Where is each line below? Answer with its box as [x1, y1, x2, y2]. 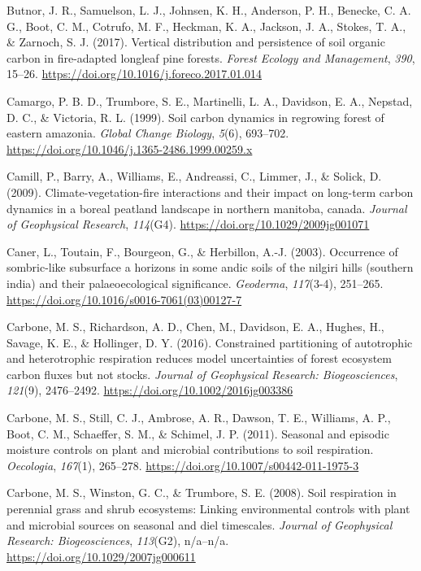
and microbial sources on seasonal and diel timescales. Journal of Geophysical [7, 516, 393, 533]
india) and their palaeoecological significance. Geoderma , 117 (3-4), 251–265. [7, 274, 384, 291]
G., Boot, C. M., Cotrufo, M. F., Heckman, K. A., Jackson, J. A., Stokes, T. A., [7, 17, 406, 34]
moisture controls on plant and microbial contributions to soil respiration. [7, 441, 374, 458]
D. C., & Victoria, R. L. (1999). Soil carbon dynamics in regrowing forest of [7, 108, 384, 125]
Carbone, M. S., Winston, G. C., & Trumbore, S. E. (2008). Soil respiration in [7, 484, 397, 501]
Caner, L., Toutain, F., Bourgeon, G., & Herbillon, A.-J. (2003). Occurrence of [7, 242, 398, 259]
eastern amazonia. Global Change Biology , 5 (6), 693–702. [7, 124, 289, 142]
